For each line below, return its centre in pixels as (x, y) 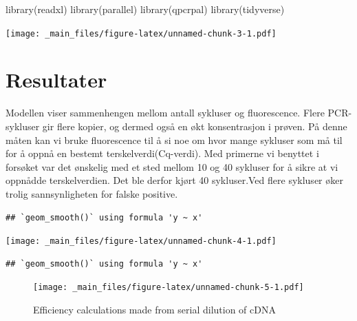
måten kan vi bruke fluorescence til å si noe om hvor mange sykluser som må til (174, 139)
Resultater (56, 80)
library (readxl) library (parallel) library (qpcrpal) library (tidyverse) (145, 9)
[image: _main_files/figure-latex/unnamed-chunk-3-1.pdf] (141, 33)
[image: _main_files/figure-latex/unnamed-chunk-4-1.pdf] (141, 241)
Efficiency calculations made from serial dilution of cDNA (154, 310)
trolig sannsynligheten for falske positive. (92, 193)
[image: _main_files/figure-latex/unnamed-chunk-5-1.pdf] (169, 288)
